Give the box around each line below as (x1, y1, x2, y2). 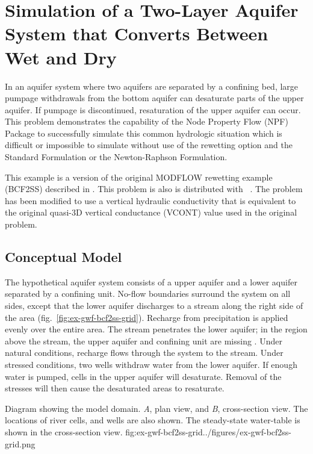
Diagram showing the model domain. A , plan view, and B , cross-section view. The (5, 402, 308, 414)
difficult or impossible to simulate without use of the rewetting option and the (5, 138, 293, 151)
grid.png (5, 437, 36, 450)
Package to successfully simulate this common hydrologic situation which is (5, 126, 282, 139)
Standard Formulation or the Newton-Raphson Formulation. (5, 151, 228, 163)
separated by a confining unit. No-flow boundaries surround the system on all (5, 287, 291, 300)
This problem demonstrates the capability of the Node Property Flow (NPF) (5, 115, 288, 128)
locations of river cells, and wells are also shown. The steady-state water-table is (5, 414, 300, 426)
